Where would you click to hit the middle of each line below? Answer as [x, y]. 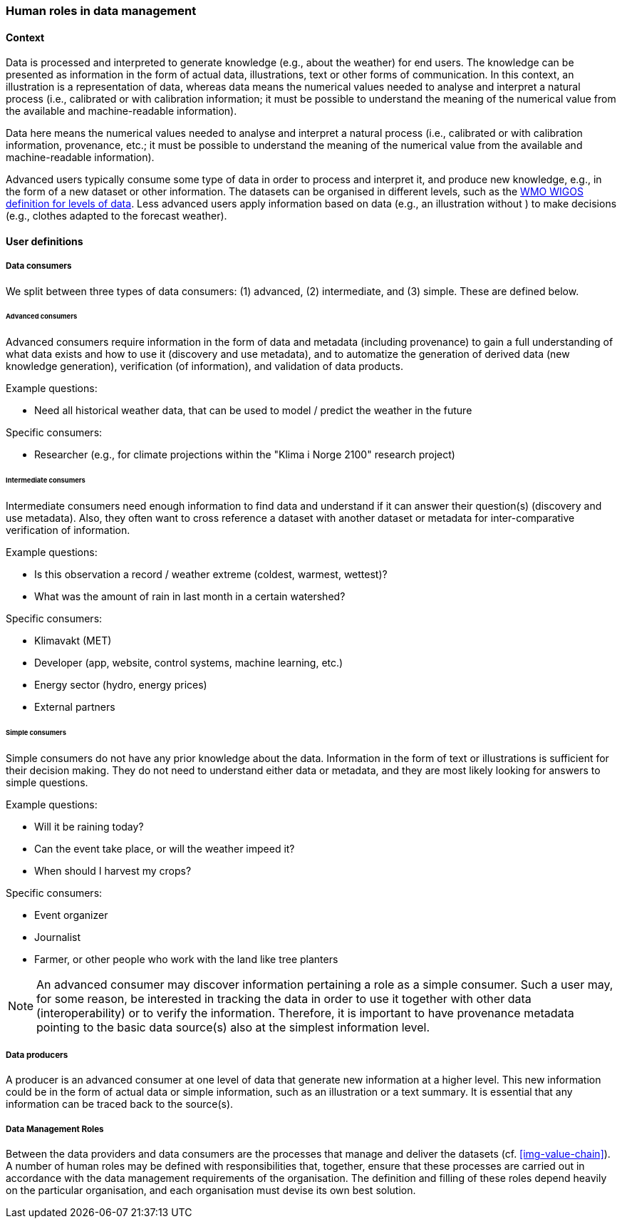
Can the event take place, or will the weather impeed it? [165, 848]
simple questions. [47, 782]
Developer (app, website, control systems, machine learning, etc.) [189, 662]
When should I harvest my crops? [113, 870]
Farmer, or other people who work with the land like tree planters [186, 959]
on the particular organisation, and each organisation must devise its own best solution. [211, 1190]
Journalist [58, 937]
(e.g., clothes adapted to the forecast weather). [116, 216]
